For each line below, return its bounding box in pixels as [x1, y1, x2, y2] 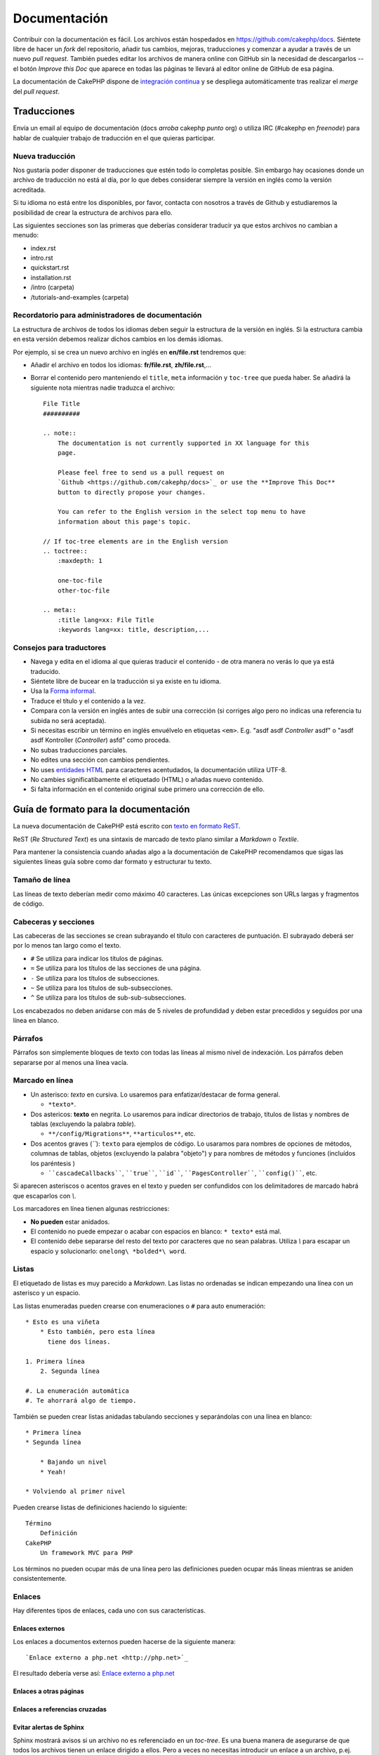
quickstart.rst [30, 263, 69, 272]
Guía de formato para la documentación [13, 804, 190, 816]
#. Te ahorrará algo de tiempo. [25, 1397, 137, 1405]
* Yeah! [39, 1468, 67, 1476]
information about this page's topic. [57, 517, 192, 526]
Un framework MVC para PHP [39, 1549, 133, 1557]
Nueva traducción [13, 151, 76, 161]
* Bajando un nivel [39, 1458, 107, 1466]
